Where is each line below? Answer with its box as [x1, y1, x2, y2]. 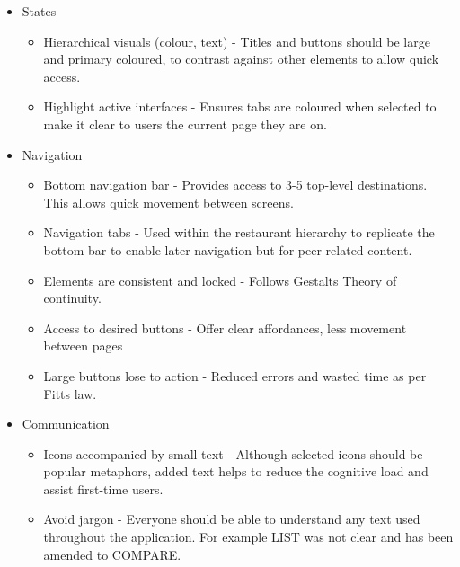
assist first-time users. [43, 479, 164, 498]
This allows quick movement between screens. [43, 192, 294, 211]
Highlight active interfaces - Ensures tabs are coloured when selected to [43, 97, 437, 116]
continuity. [43, 288, 102, 307]
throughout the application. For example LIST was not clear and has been [43, 527, 454, 546]
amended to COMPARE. [43, 545, 181, 563]
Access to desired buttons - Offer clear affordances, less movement [43, 318, 407, 337]
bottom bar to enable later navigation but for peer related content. [43, 240, 412, 259]
